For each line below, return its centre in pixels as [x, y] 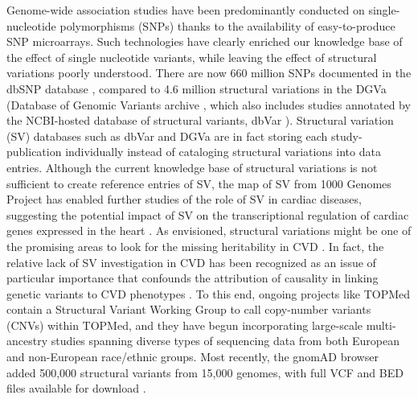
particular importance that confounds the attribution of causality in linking [193, 278]
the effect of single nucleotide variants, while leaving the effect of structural [192, 57]
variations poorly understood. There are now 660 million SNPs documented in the [209, 73]
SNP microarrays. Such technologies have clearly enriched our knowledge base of [205, 41]
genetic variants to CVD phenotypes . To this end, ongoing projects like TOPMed [209, 293]
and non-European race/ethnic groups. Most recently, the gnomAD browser [193, 357]
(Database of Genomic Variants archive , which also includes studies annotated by [209, 104]
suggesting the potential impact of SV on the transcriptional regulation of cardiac [208, 214]
